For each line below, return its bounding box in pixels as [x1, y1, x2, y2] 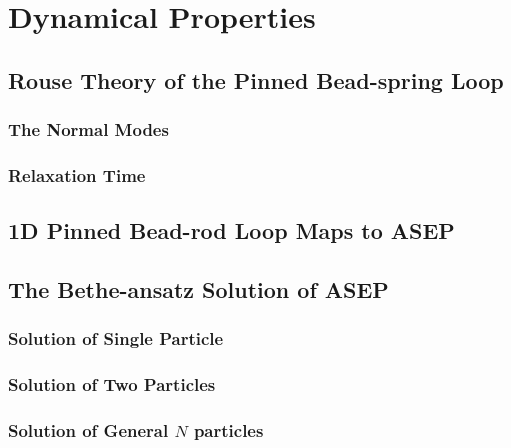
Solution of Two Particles [8, 372, 216, 397]
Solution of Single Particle [8, 326, 224, 351]
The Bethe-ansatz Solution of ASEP [8, 274, 389, 305]
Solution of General [8, 418, 169, 443]
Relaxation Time [8, 162, 146, 187]
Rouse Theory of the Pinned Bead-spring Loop [8, 64, 504, 95]
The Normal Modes [8, 117, 169, 142]
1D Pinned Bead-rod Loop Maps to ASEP [8, 215, 455, 246]
